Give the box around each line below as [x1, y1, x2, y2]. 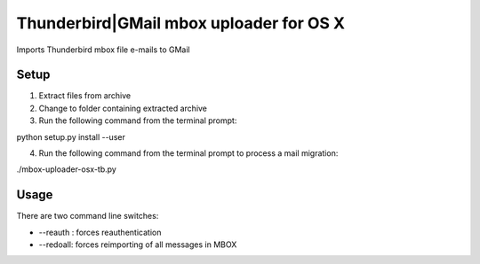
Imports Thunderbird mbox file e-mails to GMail [16, 44, 190, 55]
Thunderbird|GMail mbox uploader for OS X [16, 13, 346, 33]
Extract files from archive [38, 90, 132, 101]
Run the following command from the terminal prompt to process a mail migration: [38, 148, 339, 159]
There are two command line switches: [16, 211, 159, 221]
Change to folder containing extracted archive [38, 103, 208, 113]
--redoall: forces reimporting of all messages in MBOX [38, 239, 237, 250]
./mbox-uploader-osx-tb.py [16, 164, 117, 175]
